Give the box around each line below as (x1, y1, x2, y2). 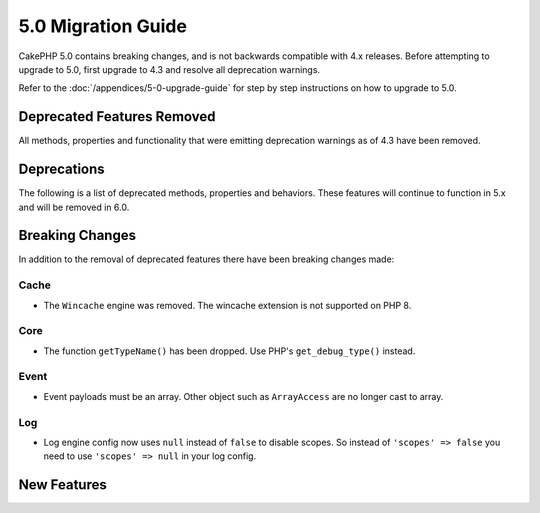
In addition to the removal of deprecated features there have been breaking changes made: (18, 253, 395, 265)
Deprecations (18, 161, 105, 178)
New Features (18, 476, 107, 494)
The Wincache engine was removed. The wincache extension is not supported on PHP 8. (43, 299, 412, 311)
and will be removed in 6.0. (18, 201, 130, 213)
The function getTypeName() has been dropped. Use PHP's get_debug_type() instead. (43, 345, 416, 357)
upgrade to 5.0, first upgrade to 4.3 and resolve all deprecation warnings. (18, 63, 320, 75)
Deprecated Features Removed (18, 108, 216, 125)
